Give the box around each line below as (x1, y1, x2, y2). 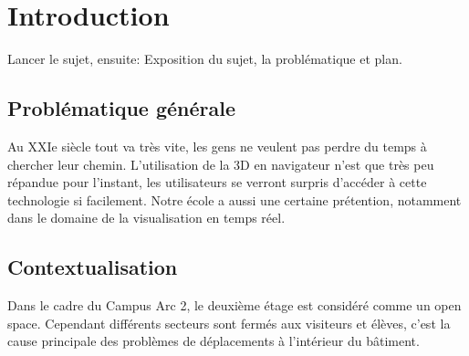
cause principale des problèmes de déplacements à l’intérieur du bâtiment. (7, 331, 420, 351)
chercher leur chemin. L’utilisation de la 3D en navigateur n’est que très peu (7, 154, 434, 173)
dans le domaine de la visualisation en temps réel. (7, 208, 286, 227)
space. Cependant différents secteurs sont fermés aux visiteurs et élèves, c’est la (7, 313, 451, 332)
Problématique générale (7, 94, 236, 122)
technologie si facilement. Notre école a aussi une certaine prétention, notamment (7, 190, 462, 209)
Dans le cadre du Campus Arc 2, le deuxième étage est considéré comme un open (7, 296, 462, 315)
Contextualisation (7, 253, 178, 281)
